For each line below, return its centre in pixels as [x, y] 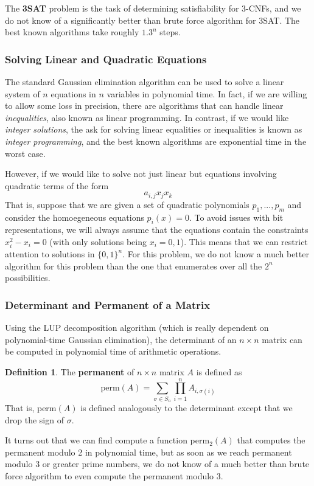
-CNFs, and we [274, 8]
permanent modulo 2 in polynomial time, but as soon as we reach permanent [148, 452]
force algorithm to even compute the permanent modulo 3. [114, 476]
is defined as [219, 371]
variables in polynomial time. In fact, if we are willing [207, 93]
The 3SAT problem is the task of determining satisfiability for [122, 8]
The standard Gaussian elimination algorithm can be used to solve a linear [145, 82]
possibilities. [28, 278]
